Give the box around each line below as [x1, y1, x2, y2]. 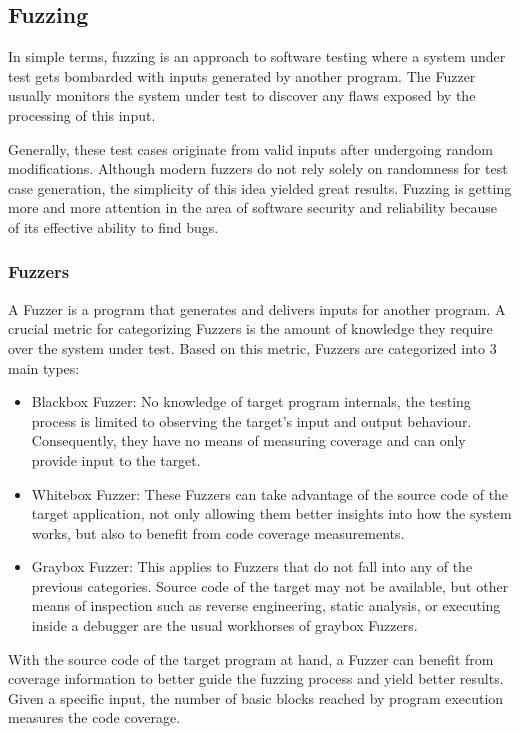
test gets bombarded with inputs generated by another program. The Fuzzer [8, 65, 476, 86]
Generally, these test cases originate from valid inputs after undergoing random [8, 138, 493, 159]
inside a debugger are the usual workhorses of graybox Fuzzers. [31, 615, 418, 636]
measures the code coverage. [8, 707, 181, 728]
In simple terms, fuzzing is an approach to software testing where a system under [8, 46, 506, 67]
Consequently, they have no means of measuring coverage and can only [31, 430, 466, 451]
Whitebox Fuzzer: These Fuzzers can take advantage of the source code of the [31, 483, 509, 504]
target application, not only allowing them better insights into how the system [31, 503, 512, 524]
